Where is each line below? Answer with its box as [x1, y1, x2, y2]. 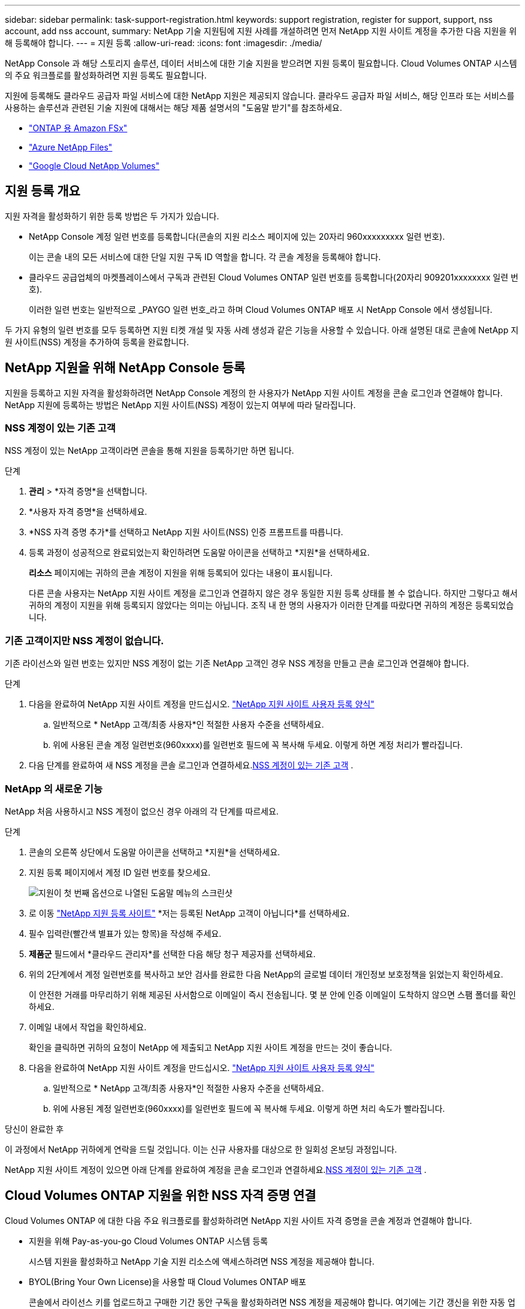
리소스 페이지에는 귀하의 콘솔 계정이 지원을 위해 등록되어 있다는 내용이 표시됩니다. [29, 568, 333, 578]
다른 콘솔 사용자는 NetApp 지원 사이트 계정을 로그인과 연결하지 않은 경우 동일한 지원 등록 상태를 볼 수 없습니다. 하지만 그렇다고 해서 [29, 588, 518, 599]
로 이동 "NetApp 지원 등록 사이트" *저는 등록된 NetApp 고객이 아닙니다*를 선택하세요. [29, 907, 350, 918]
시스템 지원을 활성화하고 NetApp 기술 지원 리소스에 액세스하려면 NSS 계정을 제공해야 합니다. [29, 1256, 375, 1266]
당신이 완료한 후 [5, 1123, 64, 1134]
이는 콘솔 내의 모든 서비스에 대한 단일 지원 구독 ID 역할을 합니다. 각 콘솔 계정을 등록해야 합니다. [29, 251, 381, 262]
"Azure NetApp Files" [29, 142, 113, 152]
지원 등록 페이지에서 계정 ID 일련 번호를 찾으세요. [29, 867, 211, 877]
